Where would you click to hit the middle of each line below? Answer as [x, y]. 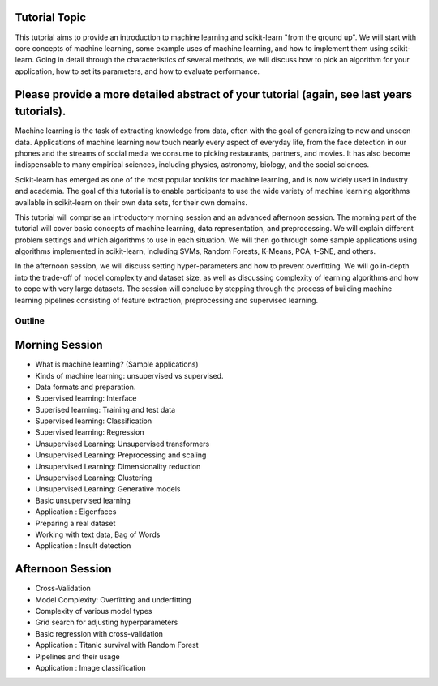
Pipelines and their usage [78, 656]
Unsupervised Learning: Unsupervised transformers [122, 444]
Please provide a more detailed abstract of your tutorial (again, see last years [214, 94]
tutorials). [41, 111]
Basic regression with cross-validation [99, 633]
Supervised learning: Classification [94, 421]
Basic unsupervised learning [83, 500]
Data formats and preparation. [86, 387]
